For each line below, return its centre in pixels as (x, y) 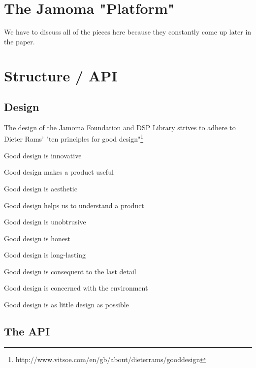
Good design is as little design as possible (66, 305)
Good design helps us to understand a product (74, 205)
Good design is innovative (43, 155)
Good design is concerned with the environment (76, 288)
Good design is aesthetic (41, 188)
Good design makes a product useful (59, 172)
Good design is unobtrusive (45, 222)
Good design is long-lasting (45, 255)
